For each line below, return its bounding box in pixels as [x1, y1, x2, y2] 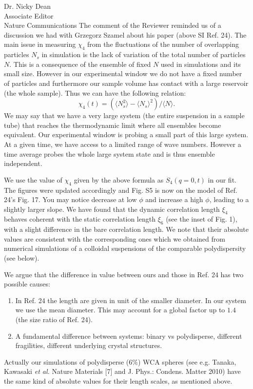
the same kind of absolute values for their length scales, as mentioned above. [4, 376, 233, 386]
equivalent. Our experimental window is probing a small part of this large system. [4, 129, 249, 140]
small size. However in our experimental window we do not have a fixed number [4, 68, 242, 79]
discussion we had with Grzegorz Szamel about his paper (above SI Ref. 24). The [4, 29, 247, 40]
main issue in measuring [4, 39, 76, 49]
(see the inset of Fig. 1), [166, 214, 237, 224]
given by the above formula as [74, 174, 164, 184]
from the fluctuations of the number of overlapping [87, 39, 239, 49]
